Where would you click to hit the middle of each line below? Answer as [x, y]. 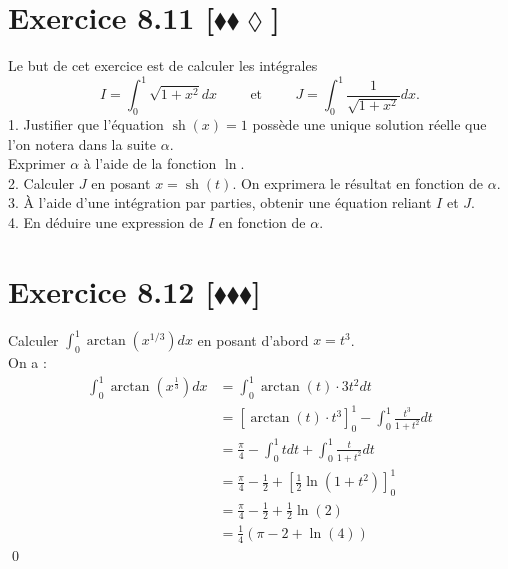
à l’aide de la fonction [150, 163]
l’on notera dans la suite [82, 143]
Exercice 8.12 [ [111, 290]
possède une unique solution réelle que [369, 124]
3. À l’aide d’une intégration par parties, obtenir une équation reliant [220, 202]
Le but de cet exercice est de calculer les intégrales [163, 65]
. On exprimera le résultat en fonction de [358, 182]
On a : [27, 362]
